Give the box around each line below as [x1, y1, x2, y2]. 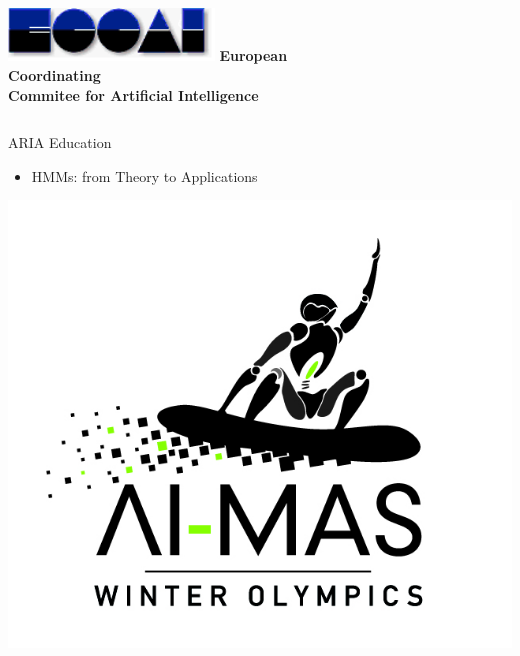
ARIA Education [8, 132, 112, 153]
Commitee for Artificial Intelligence [8, 84, 259, 105]
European [219, 45, 288, 66]
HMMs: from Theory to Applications [31, 165, 258, 186]
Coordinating [8, 65, 101, 86]
